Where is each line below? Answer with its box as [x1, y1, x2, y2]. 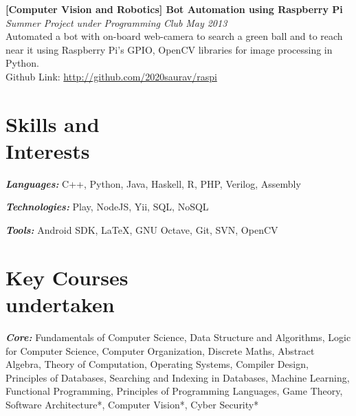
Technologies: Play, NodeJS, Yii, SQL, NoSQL [5, 199, 209, 214]
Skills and [5, 109, 100, 138]
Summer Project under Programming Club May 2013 [5, 15, 227, 30]
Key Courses [5, 263, 129, 291]
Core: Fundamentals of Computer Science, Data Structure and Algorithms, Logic [5, 329, 351, 344]
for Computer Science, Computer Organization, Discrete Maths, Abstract [5, 343, 315, 358]
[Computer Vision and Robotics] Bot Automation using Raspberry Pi [5, 2, 343, 16]
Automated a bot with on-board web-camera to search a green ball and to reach [5, 29, 343, 43]
